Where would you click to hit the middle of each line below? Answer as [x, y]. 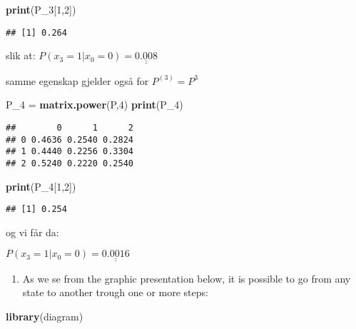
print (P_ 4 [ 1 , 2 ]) [41, 186]
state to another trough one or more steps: [115, 292]
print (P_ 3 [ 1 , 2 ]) [41, 9]
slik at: [21, 55]
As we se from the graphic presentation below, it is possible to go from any [187, 278]
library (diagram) [45, 316]
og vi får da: [32, 232]
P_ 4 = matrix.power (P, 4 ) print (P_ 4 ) [95, 105]
